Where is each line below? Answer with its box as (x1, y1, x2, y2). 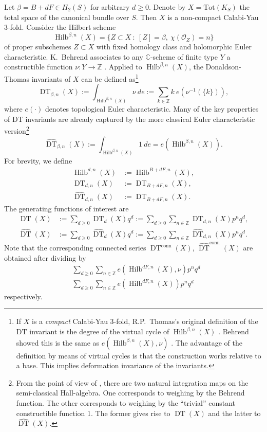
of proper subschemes (4, 41, 71, 52)
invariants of (31, 73, 71, 84)
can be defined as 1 (81, 72, 139, 84)
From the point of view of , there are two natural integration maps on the (16, 377, 249, 388)
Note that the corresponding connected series (4, 242, 146, 253)
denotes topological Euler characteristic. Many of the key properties (45, 103, 259, 114)
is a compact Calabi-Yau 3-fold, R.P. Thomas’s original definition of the (32, 316, 258, 327)
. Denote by (148, 2, 186, 12)
